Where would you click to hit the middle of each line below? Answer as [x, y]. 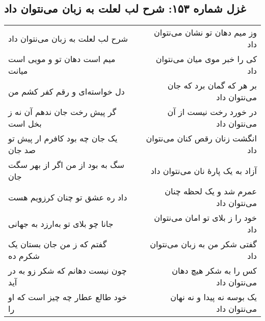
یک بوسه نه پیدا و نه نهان [214, 297]
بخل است [25, 124]
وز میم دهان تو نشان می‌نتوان [205, 33]
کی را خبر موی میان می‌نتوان [206, 59]
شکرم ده [24, 256]
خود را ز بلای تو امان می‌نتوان [205, 218]
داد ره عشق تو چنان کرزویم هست [68, 197]
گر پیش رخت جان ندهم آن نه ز [62, 112]
